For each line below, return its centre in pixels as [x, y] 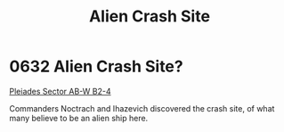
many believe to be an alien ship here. [79, 118]
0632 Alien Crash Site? [97, 66]
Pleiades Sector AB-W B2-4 [60, 91]
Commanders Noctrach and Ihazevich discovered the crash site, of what [142, 108]
